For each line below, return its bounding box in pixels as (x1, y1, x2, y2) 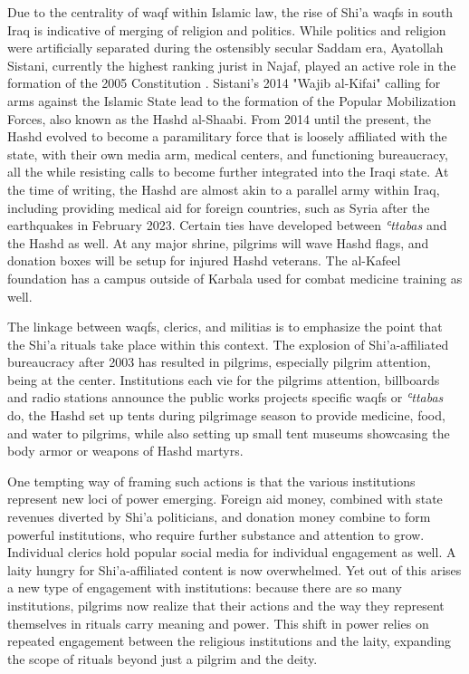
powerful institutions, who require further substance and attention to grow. (7, 525, 425, 544)
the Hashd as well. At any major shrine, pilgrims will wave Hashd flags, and (7, 233, 429, 252)
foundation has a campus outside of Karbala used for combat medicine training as (7, 268, 463, 287)
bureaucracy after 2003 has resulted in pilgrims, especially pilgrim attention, (7, 352, 431, 371)
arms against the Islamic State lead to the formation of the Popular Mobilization (7, 91, 456, 110)
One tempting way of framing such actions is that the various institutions (7, 471, 416, 490)
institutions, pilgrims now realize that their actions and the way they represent (7, 596, 445, 614)
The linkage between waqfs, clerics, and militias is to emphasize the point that (7, 317, 443, 336)
